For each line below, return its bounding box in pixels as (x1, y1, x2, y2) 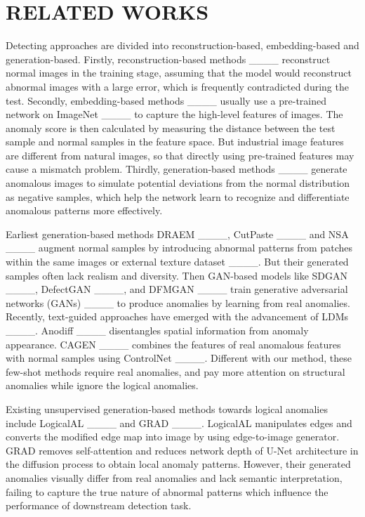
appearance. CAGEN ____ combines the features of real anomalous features (6, 336, 341, 351)
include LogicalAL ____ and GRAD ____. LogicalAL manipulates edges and (6, 415, 352, 430)
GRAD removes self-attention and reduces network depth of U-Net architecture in (6, 443, 359, 457)
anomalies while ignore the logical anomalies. (6, 378, 199, 393)
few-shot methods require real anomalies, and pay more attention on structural (6, 364, 345, 379)
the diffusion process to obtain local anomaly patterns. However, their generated (6, 457, 351, 471)
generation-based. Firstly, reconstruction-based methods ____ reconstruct (6, 51, 331, 66)
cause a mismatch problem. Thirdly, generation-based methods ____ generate (6, 162, 347, 176)
